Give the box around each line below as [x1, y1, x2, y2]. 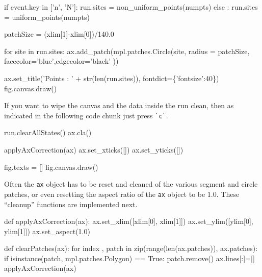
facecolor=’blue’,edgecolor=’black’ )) [4, 56, 119, 66]
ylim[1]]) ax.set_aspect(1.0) [4, 225, 90, 236]
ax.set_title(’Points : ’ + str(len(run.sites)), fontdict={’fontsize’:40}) [4, 72, 219, 83]
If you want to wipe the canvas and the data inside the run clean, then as [4, 100, 234, 111]
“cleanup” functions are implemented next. [4, 198, 138, 209]
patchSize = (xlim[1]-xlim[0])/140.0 [4, 29, 114, 39]
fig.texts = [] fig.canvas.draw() [4, 161, 98, 172]
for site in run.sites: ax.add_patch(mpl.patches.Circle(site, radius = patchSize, [4, 45, 250, 56]
